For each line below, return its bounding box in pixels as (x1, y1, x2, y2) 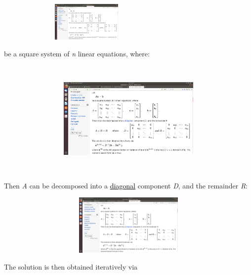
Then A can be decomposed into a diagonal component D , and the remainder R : (4, 180, 248, 190)
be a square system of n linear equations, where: (4, 48, 150, 58)
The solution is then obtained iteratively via (4, 261, 138, 272)
